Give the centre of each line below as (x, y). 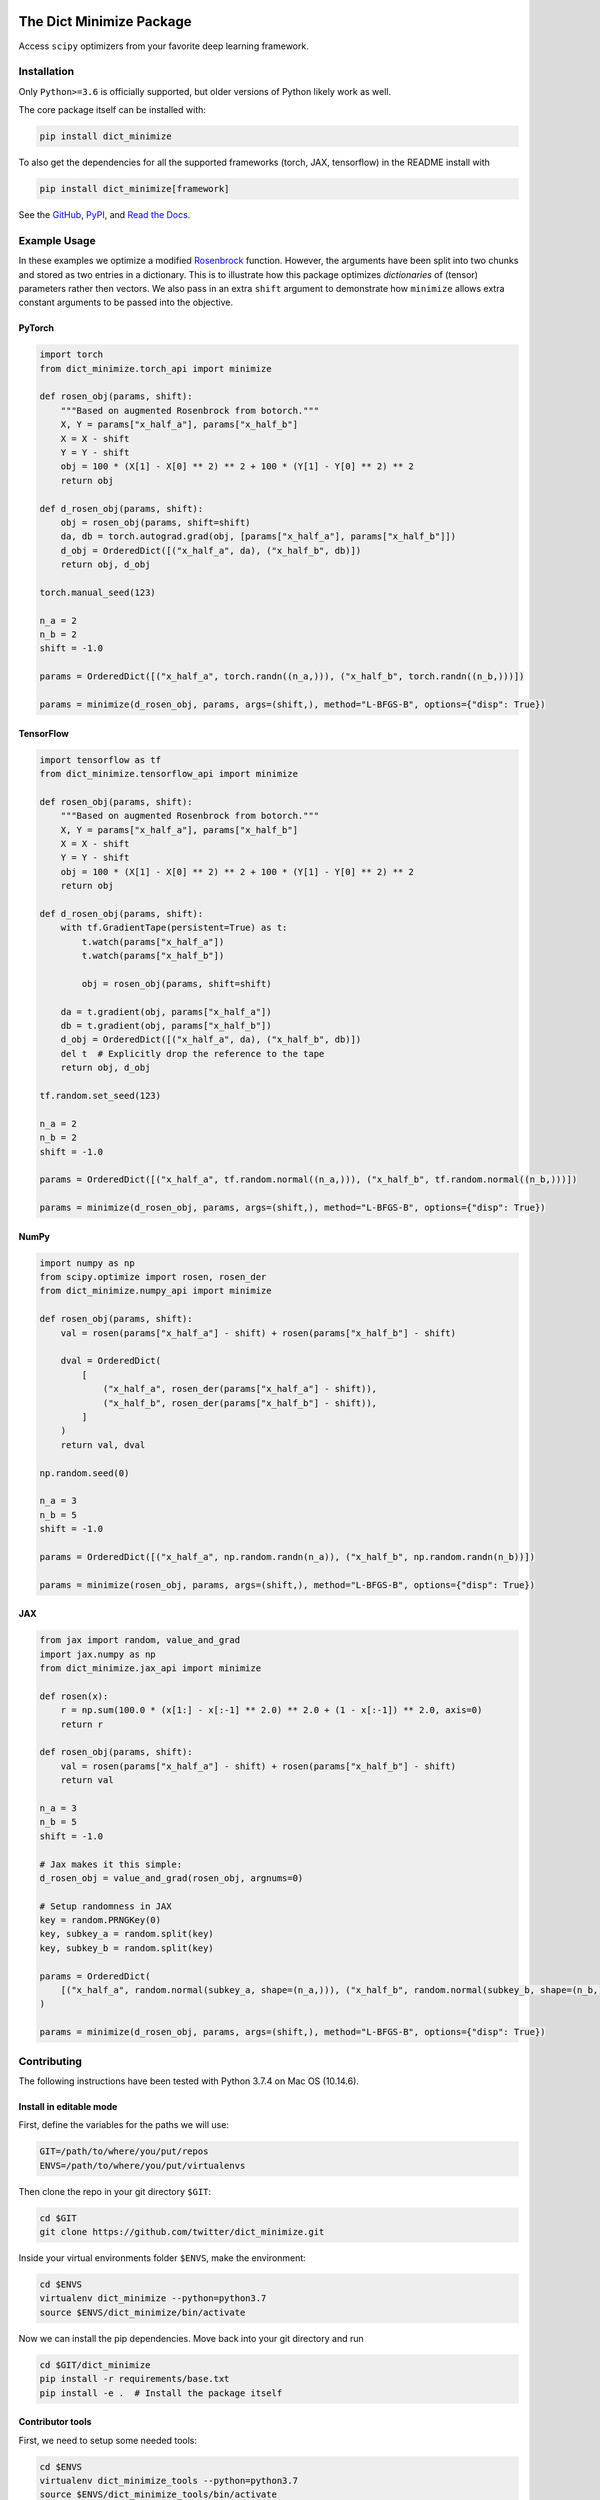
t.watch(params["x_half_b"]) (153, 956)
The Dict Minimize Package (105, 21)
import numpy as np (87, 1263)
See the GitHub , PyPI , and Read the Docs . (104, 214)
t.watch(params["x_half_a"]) (153, 941)
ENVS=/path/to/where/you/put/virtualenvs (142, 2165)
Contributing (50, 2061)
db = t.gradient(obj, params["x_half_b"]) (166, 1026)
